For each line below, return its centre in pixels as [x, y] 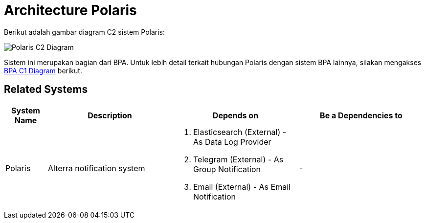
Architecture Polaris [70, 10]
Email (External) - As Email [242, 187]
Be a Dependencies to [361, 115]
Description [110, 115]
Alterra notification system [97, 168]
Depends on [235, 115]
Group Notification [227, 169]
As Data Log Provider [232, 142]
